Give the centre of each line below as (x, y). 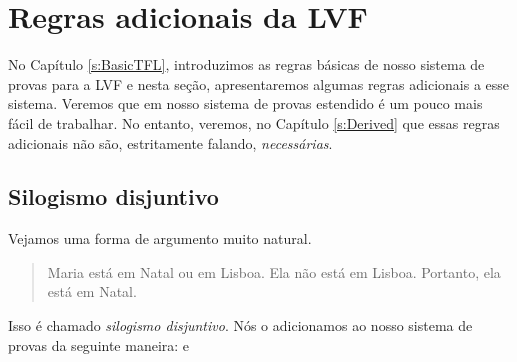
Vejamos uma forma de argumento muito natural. (160, 238)
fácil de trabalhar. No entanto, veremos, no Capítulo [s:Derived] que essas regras (254, 122)
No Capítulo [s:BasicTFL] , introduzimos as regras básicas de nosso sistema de (246, 64)
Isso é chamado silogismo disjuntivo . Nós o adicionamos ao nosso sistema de (240, 325)
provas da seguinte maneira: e (99, 344)
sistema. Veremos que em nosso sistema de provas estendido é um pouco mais (245, 103)
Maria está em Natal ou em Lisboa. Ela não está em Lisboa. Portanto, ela (274, 271)
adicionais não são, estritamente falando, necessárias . (170, 142)
